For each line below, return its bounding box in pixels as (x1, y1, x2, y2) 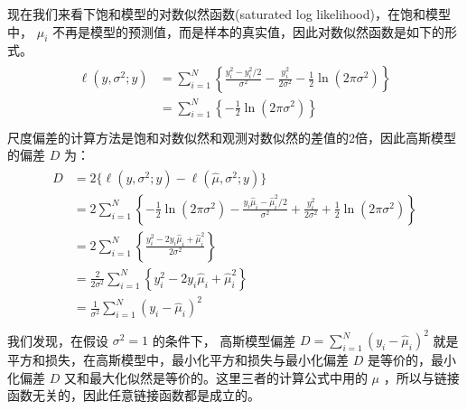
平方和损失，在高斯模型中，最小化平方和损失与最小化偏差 (7, 350, 349, 369)
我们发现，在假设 (7, 331, 108, 349)
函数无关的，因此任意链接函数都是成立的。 (7, 386, 260, 405)
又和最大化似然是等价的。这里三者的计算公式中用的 (63, 368, 368, 387)
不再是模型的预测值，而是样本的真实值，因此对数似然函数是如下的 (51, 22, 444, 41)
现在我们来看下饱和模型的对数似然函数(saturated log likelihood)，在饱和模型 (7, 5, 451, 23)
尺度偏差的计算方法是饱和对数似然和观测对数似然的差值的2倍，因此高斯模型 (7, 127, 456, 146)
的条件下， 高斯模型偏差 (152, 331, 296, 349)
